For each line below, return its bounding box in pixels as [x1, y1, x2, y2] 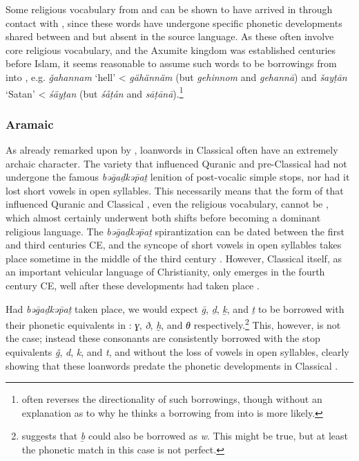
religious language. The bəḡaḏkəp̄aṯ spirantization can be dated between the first [6, 224, 345, 238]
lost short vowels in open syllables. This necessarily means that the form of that [6, 183, 344, 197]
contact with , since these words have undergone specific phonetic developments [6, 15, 342, 30]
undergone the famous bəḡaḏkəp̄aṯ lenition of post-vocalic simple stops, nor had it [6, 170, 350, 184]
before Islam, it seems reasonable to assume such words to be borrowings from [6, 56, 337, 71]
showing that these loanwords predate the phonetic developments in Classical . [6, 358, 338, 372]
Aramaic [6, 115, 54, 132]
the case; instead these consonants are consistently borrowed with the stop [6, 331, 320, 345]
